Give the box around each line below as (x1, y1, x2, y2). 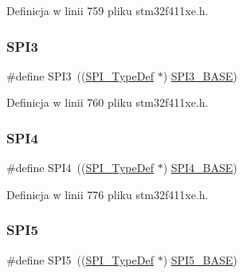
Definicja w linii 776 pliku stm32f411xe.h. (6, 186, 209, 202)
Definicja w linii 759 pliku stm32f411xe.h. (6, 2, 209, 18)
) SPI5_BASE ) (163, 251, 237, 268)
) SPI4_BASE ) (163, 159, 237, 176)
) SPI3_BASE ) (163, 67, 237, 84)
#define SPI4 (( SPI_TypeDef (6, 159, 154, 176)
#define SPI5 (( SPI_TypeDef (6, 251, 154, 268)
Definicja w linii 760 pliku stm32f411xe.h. (6, 94, 209, 111)
